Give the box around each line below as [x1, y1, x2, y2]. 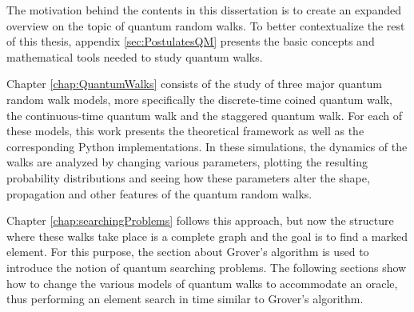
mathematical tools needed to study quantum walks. [6, 48, 263, 65]
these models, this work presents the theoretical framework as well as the [6, 122, 364, 139]
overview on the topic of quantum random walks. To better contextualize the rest [6, 17, 405, 34]
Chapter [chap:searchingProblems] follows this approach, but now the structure [6, 212, 394, 229]
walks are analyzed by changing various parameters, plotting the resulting [6, 154, 368, 170]
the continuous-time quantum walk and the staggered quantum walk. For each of [6, 106, 403, 123]
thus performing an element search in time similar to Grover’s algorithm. [6, 290, 364, 307]
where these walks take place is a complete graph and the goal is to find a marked [6, 227, 408, 244]
